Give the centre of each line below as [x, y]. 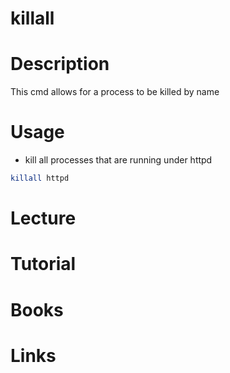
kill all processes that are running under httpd [118, 160]
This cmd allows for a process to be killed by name [115, 92]
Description [60, 64]
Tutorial [43, 264]
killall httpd [40, 178]
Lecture [43, 218]
